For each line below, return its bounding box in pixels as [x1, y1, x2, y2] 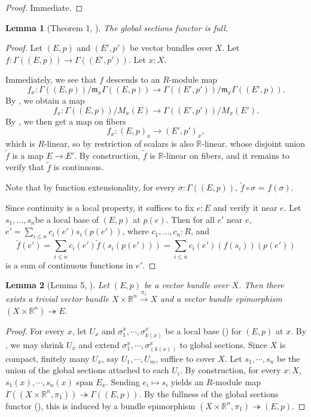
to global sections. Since [179, 338, 267, 350]
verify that [5, 161, 44, 173]
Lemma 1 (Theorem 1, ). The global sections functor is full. [5, 21, 228, 34]
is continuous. [53, 161, 104, 173]
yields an [170, 376, 204, 388]
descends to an [106, 73, 160, 86]
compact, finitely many [5, 352, 90, 364]
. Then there [239, 279, 284, 291]
